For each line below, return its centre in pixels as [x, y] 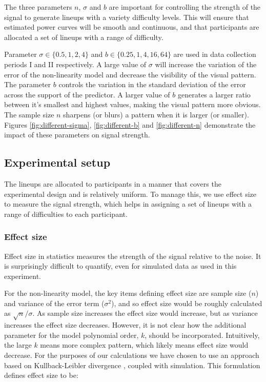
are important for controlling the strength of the [185, 7]
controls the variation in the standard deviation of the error [152, 84]
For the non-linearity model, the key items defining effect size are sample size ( [128, 293]
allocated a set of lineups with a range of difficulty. [84, 37]
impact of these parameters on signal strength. [77, 135]
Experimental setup [57, 162]
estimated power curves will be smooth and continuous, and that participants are [132, 27]
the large [18, 345]
